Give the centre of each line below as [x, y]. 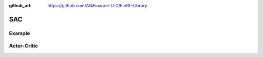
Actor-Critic [24, 46]
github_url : [20, 6]
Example [19, 33]
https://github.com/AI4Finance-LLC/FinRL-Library [97, 6]
